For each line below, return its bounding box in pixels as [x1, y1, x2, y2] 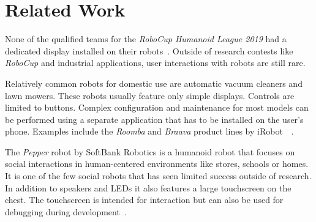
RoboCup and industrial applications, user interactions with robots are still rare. [5, 56, 306, 69]
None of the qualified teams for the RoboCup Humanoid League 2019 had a [5, 32, 287, 45]
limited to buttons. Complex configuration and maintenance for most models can [5, 101, 309, 114]
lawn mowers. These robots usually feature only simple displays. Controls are [5, 89, 295, 102]
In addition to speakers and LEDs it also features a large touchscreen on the [5, 181, 292, 194]
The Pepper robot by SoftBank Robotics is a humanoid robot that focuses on [5, 145, 295, 158]
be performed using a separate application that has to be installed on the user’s [5, 113, 304, 125]
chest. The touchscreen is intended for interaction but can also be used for [5, 193, 284, 206]
